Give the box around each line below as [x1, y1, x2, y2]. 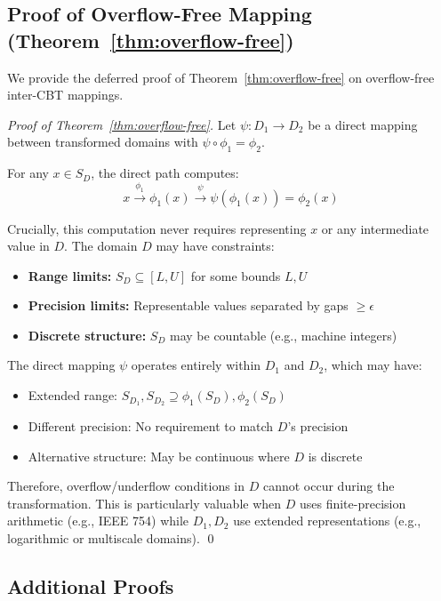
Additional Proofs [7, 572, 174, 599]
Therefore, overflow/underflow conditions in [7, 477, 245, 495]
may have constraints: [156, 236, 275, 255]
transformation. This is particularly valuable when [7, 493, 282, 512]
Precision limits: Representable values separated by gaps [28, 296, 349, 315]
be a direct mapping [308, 115, 418, 133]
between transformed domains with [7, 132, 198, 151]
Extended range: [28, 386, 117, 405]
